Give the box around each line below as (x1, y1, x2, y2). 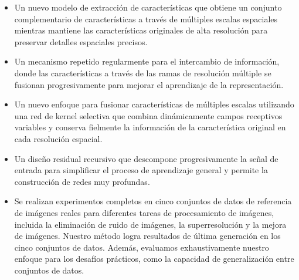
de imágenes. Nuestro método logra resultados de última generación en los (14, 230, 281, 242)
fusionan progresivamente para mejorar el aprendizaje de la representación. (14, 78, 284, 90)
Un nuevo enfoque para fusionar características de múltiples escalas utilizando (14, 98, 294, 110)
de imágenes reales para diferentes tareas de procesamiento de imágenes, (14, 206, 274, 218)
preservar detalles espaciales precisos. (14, 35, 148, 48)
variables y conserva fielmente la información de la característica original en (14, 121, 286, 133)
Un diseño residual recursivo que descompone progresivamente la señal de (14, 152, 278, 164)
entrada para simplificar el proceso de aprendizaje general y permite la (14, 164, 268, 176)
